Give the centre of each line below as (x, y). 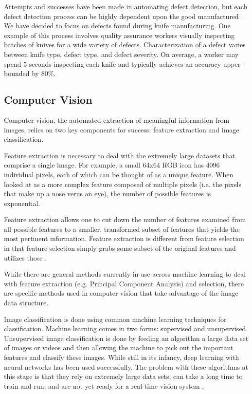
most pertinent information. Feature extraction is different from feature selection (124, 238)
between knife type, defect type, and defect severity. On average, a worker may (121, 54)
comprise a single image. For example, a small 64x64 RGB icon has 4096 (112, 165)
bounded (17, 73)
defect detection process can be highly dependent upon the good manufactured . (124, 16)
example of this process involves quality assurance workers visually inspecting (119, 35)
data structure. (26, 303)
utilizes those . (26, 257)
